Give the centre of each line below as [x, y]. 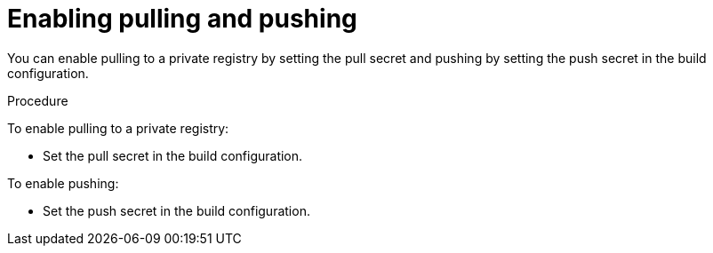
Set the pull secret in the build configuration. [173, 155]
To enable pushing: [63, 183]
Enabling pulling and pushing [182, 19]
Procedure [38, 100]
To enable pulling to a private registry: [118, 128]
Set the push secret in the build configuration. [176, 210]
